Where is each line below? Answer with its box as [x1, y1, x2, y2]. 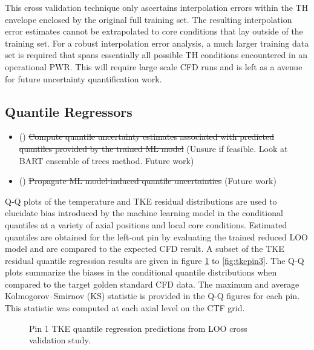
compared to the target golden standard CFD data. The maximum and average [5, 277, 299, 290]
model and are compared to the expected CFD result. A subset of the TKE [5, 242, 284, 255]
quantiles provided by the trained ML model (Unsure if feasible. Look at [19, 142, 288, 154]
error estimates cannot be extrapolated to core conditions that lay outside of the [5, 25, 303, 38]
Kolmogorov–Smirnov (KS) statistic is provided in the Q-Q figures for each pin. [5, 289, 300, 302]
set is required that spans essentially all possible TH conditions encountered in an [5, 48, 308, 61]
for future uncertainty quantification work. [5, 72, 162, 85]
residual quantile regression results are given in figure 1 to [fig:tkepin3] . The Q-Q [5, 254, 304, 266]
